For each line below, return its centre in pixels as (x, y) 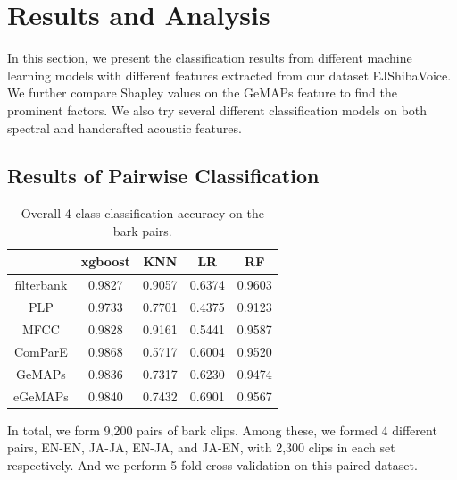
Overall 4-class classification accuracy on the (142, 213)
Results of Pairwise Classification (163, 176)
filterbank (41, 285)
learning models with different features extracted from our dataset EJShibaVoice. (229, 75)
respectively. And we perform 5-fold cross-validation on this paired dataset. (212, 464)
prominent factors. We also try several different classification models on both (217, 109)
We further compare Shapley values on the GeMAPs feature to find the (202, 93)
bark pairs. (142, 230)
